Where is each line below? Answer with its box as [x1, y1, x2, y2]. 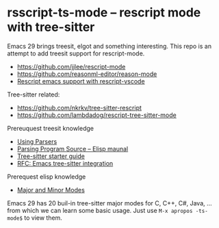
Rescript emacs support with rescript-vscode [16, 77, 145, 85]
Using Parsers [16, 137, 57, 145]
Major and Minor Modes [16, 186, 86, 194]
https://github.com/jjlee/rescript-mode [16, 62, 126, 71]
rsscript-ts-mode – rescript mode [7, 5, 201, 21]
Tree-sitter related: [7, 90, 60, 99]
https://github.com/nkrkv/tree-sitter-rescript [16, 103, 142, 112]
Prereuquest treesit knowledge [7, 124, 94, 132]
